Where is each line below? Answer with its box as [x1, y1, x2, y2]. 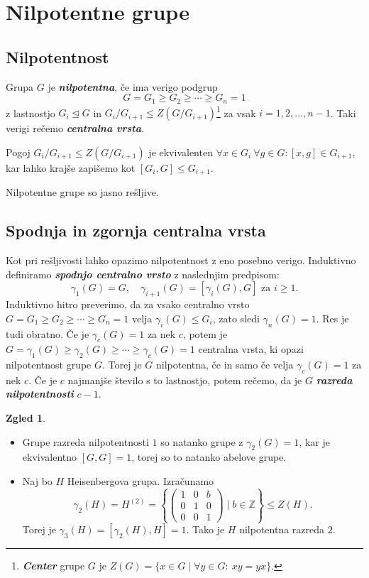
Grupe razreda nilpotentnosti [22, 434, 149, 449]
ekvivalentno [22, 449, 77, 464]
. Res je [316, 310, 349, 325]
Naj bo [22, 474, 53, 489]
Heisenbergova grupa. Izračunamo [67, 474, 214, 489]
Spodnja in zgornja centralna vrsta [6, 219, 266, 241]
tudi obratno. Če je [6, 326, 89, 341]
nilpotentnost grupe [6, 357, 92, 372]
